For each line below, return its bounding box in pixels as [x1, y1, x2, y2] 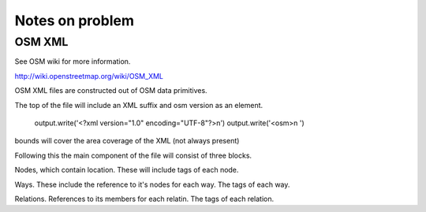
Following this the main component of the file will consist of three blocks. [14, 151, 252, 160]
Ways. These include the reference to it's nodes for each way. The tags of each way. [14, 180, 290, 189]
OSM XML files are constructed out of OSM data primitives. [14, 86, 208, 95]
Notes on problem [14, 12, 134, 29]
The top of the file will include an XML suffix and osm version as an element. [14, 100, 263, 110]
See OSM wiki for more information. [14, 57, 131, 66]
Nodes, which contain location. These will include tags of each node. [14, 166, 239, 175]
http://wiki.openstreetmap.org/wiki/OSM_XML [14, 71, 163, 80]
